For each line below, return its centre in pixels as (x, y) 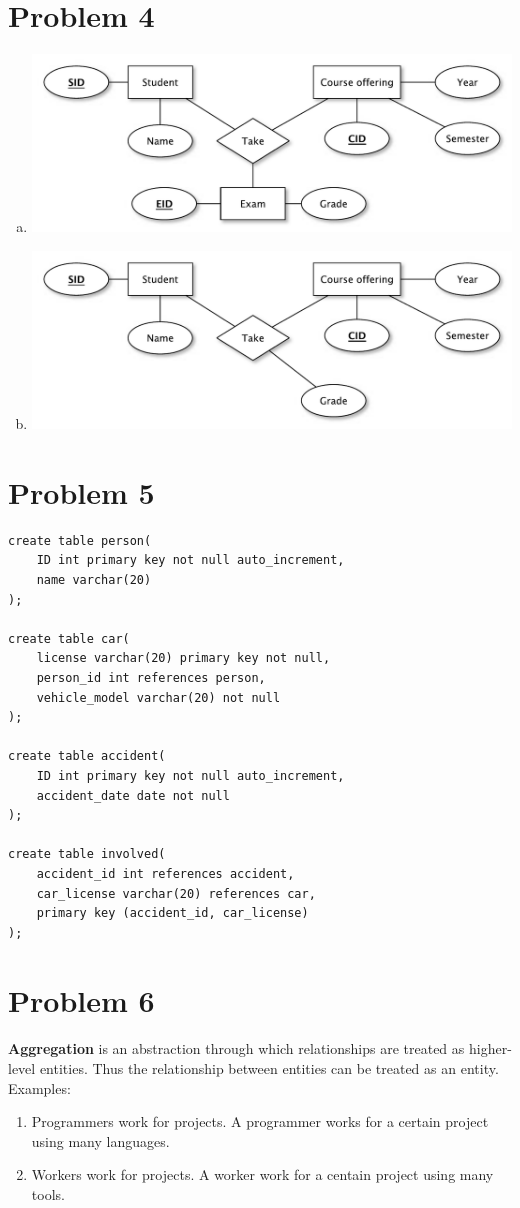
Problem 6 (81, 1000)
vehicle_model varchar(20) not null (158, 697)
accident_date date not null (133, 795)
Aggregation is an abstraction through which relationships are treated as (236, 1048)
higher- (490, 1048)
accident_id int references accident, (165, 873)
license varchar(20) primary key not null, (183, 658)
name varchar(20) (94, 580)
